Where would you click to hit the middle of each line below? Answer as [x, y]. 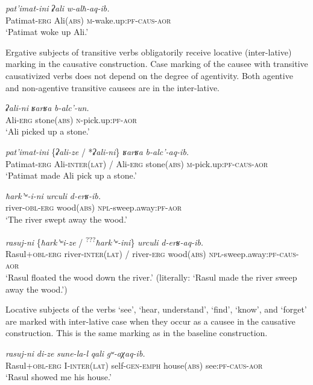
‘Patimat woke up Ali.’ [47, 32]
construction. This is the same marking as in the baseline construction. [137, 333]
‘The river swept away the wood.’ [66, 219]
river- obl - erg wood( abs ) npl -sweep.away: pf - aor [94, 207]
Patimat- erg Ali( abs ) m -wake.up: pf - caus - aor [88, 20]
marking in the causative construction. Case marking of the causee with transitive [157, 64]
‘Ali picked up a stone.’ [48, 131]
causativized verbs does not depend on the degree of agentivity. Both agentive [149, 75]
